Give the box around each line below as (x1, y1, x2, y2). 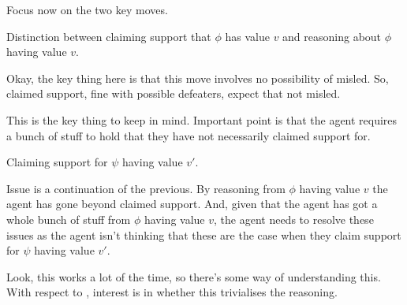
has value (225, 28, 270, 44)
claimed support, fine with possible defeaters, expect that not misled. (6, 85, 341, 102)
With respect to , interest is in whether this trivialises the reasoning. (6, 284, 338, 300)
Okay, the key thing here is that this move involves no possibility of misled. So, (6, 69, 389, 86)
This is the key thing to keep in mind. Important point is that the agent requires (6, 111, 398, 128)
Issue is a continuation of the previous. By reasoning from (6, 180, 286, 196)
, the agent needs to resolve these (214, 210, 374, 227)
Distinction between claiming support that (6, 28, 211, 44)
